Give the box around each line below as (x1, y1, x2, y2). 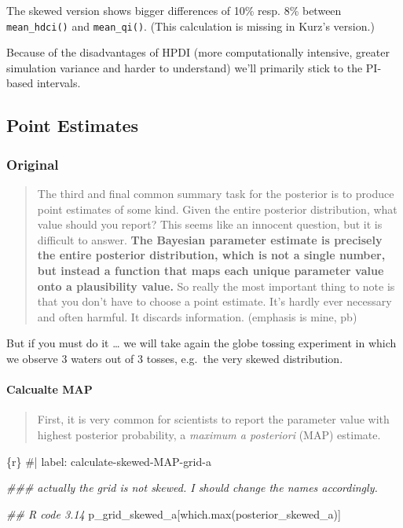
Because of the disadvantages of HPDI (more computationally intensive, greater (6, 44, 390, 60)
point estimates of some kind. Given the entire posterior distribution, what (37, 200, 398, 217)
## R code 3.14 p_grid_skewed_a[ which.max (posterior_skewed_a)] (6, 505, 341, 522)
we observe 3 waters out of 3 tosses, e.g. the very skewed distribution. (6, 350, 343, 366)
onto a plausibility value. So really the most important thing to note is (37, 277, 395, 294)
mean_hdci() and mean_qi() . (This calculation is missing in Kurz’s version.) (6, 17, 375, 34)
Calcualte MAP (6, 381, 93, 398)
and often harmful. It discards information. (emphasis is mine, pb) (37, 308, 357, 324)
